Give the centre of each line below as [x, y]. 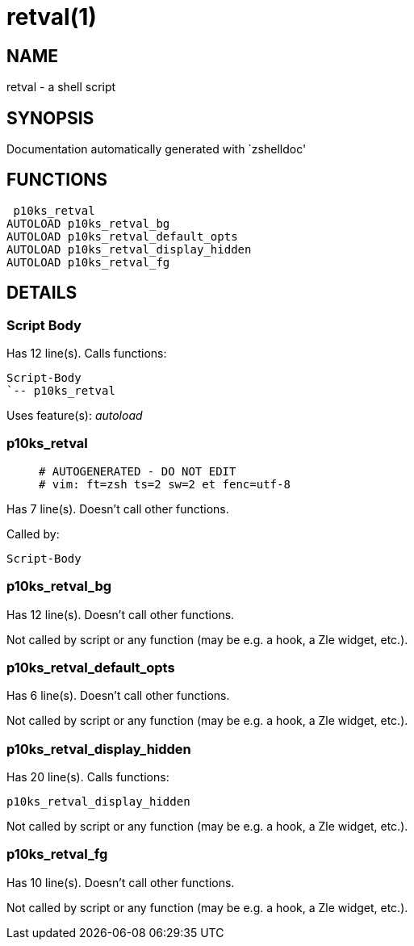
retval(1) [52, 17]
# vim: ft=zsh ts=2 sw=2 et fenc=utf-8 [165, 484]
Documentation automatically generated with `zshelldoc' [157, 149]
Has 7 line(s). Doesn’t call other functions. [118, 509]
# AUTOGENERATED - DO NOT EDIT [138, 471]
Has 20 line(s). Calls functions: [88, 777]
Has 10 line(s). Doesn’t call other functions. [121, 882]
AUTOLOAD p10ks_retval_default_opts [122, 236]
